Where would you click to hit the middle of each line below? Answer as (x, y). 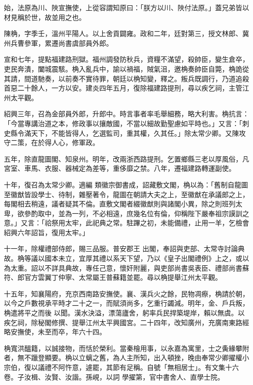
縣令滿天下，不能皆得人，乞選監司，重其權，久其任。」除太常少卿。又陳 (125, 133)
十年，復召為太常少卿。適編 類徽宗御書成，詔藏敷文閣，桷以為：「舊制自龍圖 (126, 184)
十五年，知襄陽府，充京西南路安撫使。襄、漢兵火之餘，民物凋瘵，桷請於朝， (126, 293)
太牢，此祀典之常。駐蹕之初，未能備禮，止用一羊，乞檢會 (157, 223)
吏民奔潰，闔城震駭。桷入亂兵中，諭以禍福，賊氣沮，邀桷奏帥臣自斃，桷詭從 (126, 68)
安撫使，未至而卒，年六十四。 (58, 332)
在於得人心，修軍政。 (65, 142)
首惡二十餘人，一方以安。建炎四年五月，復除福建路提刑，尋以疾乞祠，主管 (123, 88)
